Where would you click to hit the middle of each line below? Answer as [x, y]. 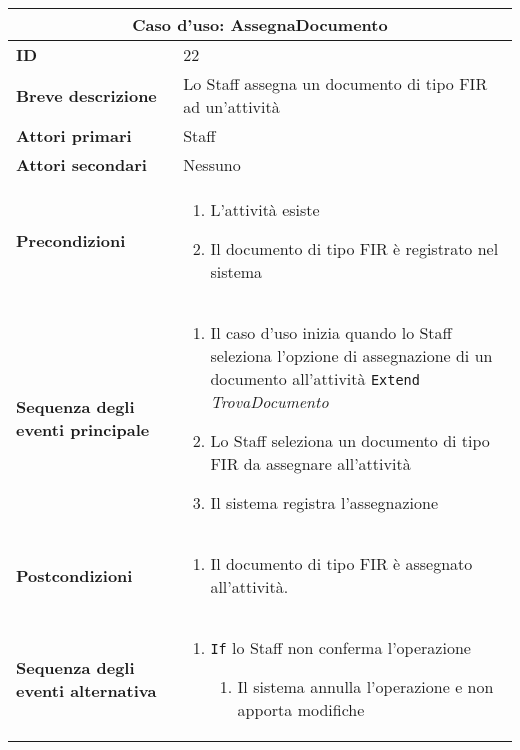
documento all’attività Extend [315, 378]
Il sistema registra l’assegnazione [324, 502]
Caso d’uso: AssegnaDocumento [260, 24]
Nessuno [212, 164]
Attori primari [74, 135]
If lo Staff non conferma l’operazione [340, 647]
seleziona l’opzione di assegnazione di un [351, 355]
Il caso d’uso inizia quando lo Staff [331, 332]
